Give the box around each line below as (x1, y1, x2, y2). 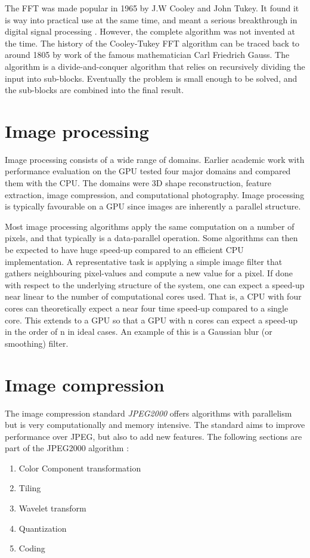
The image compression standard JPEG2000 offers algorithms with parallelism (5, 406, 292, 419)
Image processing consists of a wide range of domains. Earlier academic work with (5, 153, 305, 165)
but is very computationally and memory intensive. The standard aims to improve (5, 418, 305, 431)
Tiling (18, 482, 41, 494)
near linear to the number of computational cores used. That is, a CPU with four (5, 290, 302, 303)
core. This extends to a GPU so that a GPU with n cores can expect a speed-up (5, 313, 298, 326)
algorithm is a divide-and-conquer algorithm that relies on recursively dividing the (5, 60, 305, 72)
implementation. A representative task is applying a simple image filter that (5, 255, 283, 267)
